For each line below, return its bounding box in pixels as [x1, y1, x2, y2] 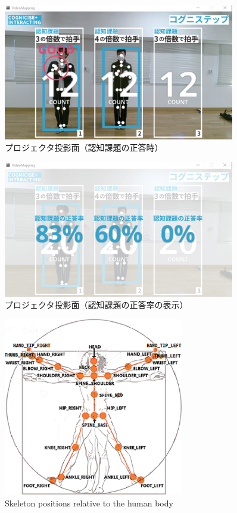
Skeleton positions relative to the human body [5, 496, 173, 509]
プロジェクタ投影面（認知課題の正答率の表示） [5, 299, 188, 311]
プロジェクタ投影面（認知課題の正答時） [5, 141, 163, 154]
